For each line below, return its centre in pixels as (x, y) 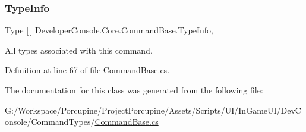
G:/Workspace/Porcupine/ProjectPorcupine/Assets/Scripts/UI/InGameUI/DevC (153, 110)
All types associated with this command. (79, 50)
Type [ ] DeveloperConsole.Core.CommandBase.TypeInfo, (109, 30)
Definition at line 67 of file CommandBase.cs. (87, 70)
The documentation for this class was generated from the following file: (134, 90)
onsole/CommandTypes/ (50, 122)
